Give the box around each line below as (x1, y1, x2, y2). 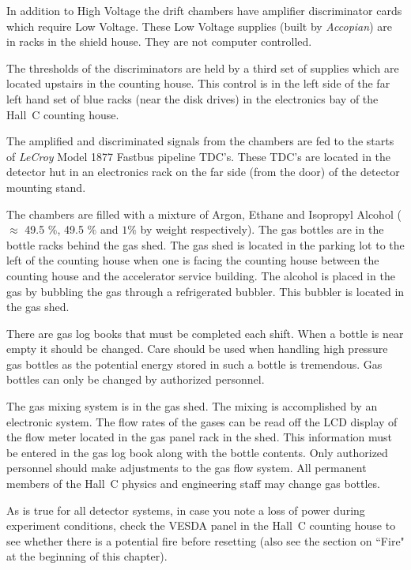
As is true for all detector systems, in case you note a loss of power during (6, 501, 365, 518)
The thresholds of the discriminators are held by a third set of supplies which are (6, 59, 399, 76)
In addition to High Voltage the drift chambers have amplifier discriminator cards (6, 2, 402, 18)
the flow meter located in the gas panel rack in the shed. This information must (6, 429, 393, 445)
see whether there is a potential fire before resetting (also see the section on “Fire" (6, 532, 405, 549)
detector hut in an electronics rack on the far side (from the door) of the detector (6, 163, 400, 180)
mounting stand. (6, 178, 86, 195)
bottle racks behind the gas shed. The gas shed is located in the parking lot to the (6, 236, 405, 253)
